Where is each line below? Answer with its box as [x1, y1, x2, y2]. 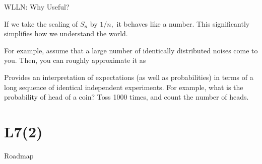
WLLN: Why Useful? [4, 2, 70, 12]
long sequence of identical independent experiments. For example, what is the [4, 81, 243, 92]
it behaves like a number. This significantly [116, 18, 250, 29]
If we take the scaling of [4, 18, 78, 29]
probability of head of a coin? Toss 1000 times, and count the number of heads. [4, 92, 249, 102]
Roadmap [4, 150, 34, 160]
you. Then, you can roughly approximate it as [4, 55, 146, 65]
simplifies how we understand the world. [4, 28, 128, 39]
